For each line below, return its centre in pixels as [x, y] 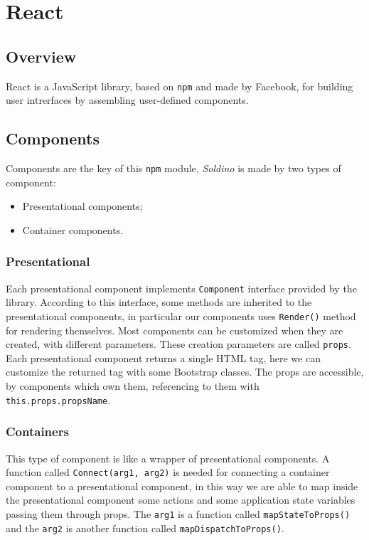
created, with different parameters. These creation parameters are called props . [178, 344]
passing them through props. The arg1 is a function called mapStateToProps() [178, 513]
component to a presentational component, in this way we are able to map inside [182, 486]
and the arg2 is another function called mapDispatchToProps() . [145, 528]
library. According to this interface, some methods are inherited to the [159, 302]
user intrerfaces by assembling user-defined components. [127, 100]
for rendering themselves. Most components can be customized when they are [175, 330]
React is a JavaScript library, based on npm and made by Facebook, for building [180, 86]
